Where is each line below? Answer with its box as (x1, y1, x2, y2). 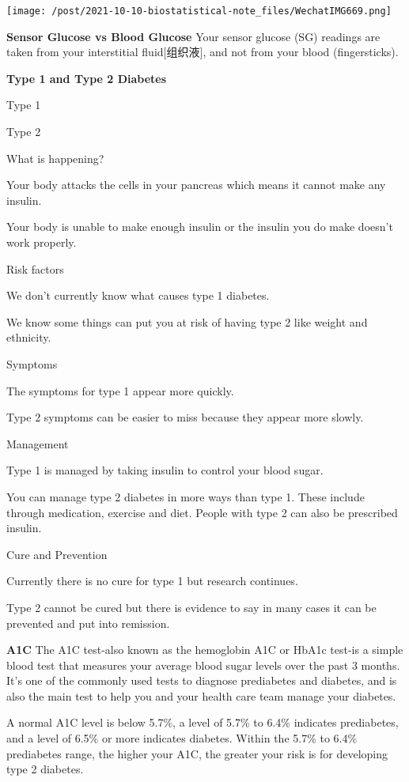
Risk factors (6, 260, 64, 277)
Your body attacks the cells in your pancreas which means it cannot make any (6, 176, 386, 193)
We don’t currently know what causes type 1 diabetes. (6, 287, 270, 304)
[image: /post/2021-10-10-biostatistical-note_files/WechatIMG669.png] (6, 6, 392, 17)
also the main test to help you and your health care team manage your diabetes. (6, 687, 396, 704)
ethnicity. (6, 329, 51, 346)
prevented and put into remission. (6, 614, 170, 631)
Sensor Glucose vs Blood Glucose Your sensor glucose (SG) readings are (6, 28, 381, 44)
